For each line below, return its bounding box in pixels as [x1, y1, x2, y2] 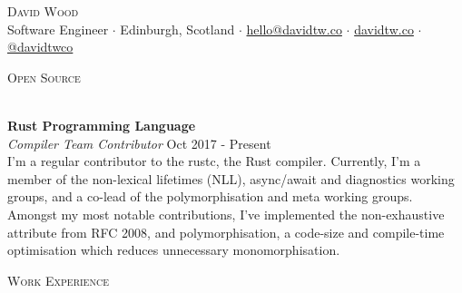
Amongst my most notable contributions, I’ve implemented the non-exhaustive [7, 204, 445, 223]
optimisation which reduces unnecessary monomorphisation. [7, 240, 340, 259]
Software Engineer [7, 19, 109, 38]
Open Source [7, 67, 81, 86]
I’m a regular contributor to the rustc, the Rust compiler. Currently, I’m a [7, 151, 421, 171]
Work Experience [7, 270, 109, 289]
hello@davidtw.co [246, 19, 342, 38]
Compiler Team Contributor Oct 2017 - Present [7, 133, 271, 152]
